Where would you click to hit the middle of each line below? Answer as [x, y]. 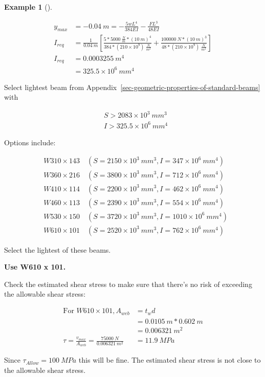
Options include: [30, 142]
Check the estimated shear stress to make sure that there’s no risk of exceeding [128, 284]
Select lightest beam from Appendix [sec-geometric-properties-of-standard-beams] [132, 87]
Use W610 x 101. [35, 267]
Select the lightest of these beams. [58, 249]
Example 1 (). [28, 7]
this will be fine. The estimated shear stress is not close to [170, 360]
